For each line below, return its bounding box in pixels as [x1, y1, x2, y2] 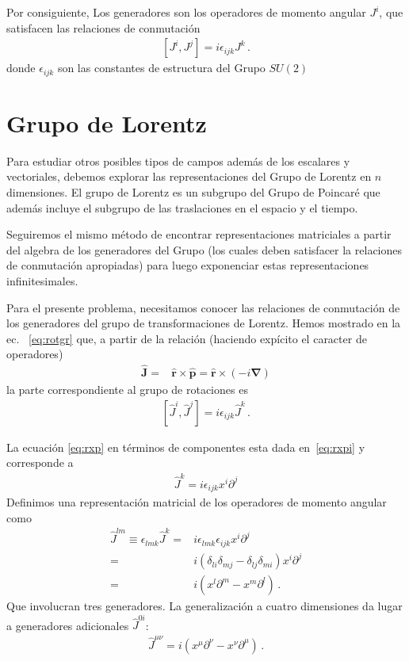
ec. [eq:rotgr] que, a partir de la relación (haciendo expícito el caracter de [6, 330, 367, 346]
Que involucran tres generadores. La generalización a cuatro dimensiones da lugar [6, 598, 403, 614]
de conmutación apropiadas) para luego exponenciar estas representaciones [6, 257, 369, 273]
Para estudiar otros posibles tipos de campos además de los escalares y [6, 152, 350, 169]
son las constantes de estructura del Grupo [57, 59, 266, 76]
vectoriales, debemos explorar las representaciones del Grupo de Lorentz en [6, 168, 372, 185]
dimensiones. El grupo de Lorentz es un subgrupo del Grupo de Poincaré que [6, 183, 380, 200]
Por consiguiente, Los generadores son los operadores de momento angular [6, 4, 366, 20]
